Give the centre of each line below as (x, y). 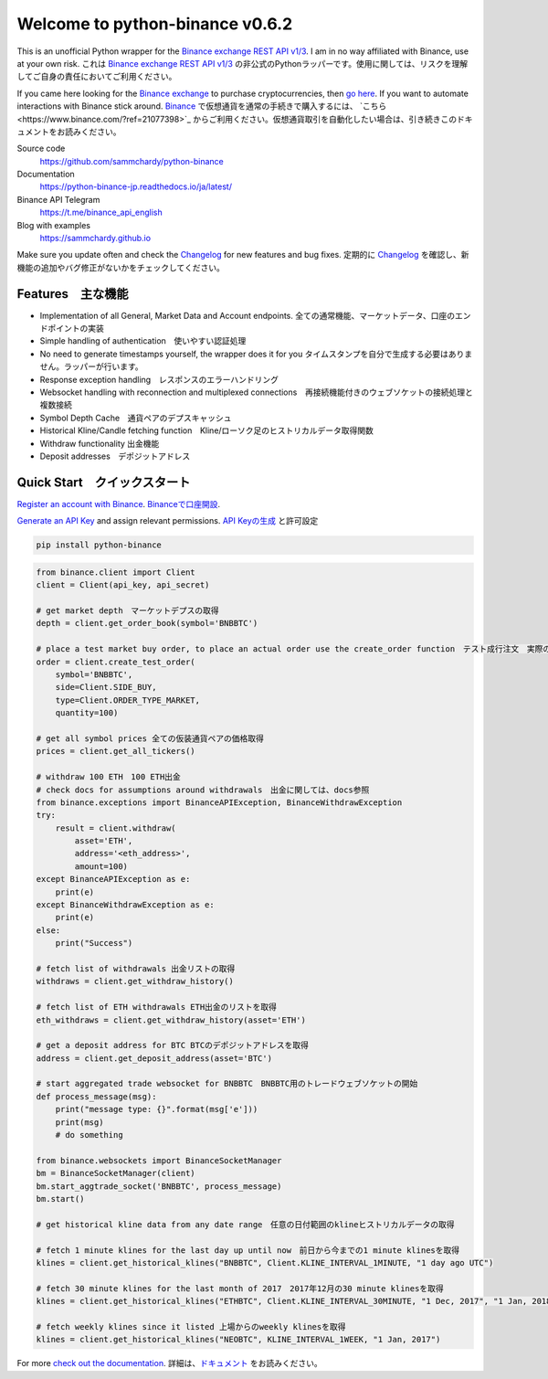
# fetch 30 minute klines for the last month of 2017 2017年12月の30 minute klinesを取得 (240, 1288)
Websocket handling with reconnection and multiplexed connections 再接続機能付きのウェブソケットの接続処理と (257, 392)
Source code (41, 149)
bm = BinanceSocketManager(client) (116, 1173)
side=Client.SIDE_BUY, (106, 687)
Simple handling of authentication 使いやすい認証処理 (143, 341)
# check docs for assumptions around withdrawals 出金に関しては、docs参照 (203, 790)
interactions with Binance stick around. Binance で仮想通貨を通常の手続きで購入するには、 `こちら (202, 106)
